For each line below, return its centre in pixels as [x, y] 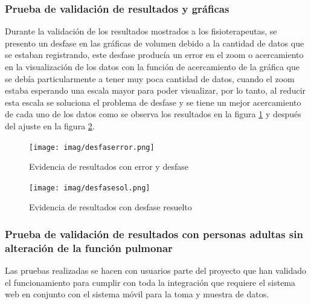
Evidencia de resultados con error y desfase [109, 167]
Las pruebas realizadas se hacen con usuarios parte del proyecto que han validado [155, 270]
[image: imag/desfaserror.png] [92, 147]
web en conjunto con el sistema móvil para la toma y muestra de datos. [137, 294]
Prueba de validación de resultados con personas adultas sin [154, 234]
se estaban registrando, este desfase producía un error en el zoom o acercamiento [154, 55]
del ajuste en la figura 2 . [50, 125]
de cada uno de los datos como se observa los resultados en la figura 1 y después [153, 114]
